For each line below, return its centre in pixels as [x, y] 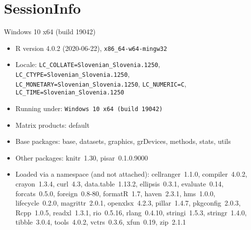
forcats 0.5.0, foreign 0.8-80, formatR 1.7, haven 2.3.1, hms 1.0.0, [115, 193]
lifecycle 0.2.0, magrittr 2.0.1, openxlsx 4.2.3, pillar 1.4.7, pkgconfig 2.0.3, [128, 203]
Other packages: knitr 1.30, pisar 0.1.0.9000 [82, 157]
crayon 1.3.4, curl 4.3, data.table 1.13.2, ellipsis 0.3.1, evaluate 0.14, [119, 184]
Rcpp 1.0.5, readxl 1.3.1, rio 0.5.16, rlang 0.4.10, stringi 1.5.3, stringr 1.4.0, [131, 212]
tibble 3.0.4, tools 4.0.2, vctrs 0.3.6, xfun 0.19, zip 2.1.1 [101, 222]
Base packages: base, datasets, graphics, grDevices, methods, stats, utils [123, 141]
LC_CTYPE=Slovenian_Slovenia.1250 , [72, 74]
